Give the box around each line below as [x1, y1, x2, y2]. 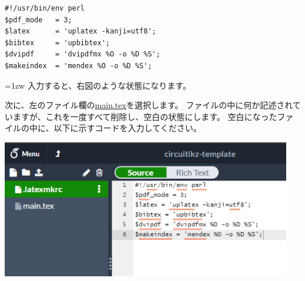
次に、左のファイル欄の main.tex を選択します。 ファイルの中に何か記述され [5, 99, 293, 111]
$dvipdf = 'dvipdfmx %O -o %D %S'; [5, 50, 160, 59]
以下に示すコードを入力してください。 [53, 122, 202, 134]
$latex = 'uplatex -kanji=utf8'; [5, 27, 156, 36]
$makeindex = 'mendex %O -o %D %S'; [5, 61, 152, 70]
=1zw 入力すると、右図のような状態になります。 [5, 79, 191, 91]
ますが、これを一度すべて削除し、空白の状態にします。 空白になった [12, 110, 277, 122]
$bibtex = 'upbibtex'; [5, 38, 110, 47]
